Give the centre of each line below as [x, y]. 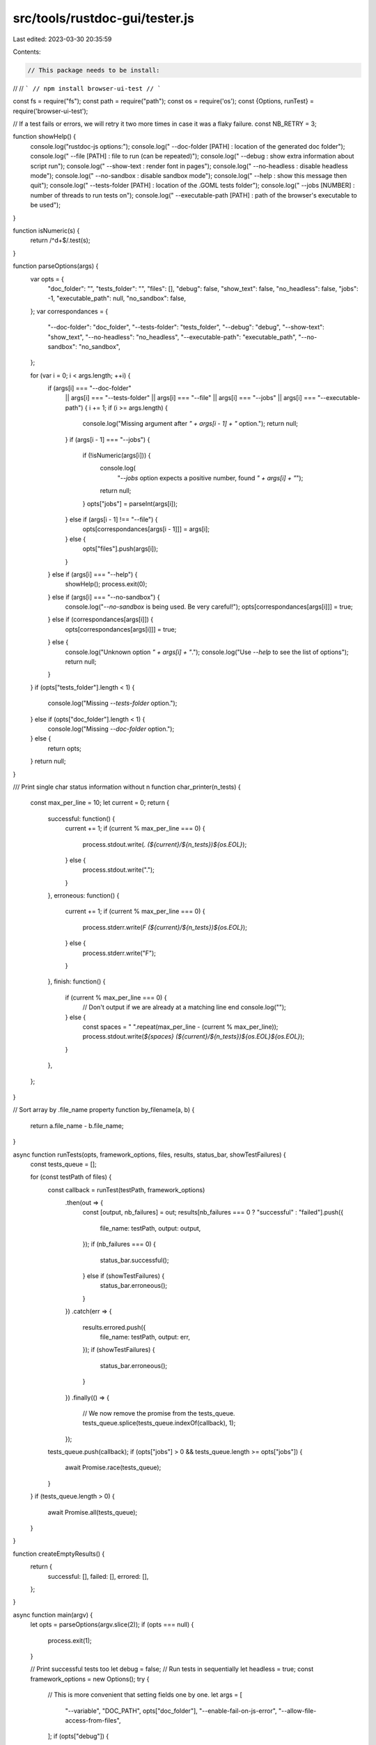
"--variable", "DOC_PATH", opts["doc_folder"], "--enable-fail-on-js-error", [171, 1711]
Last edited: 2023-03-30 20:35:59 [62, 39]
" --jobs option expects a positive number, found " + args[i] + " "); [210, 477]
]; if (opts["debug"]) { [78, 1736]
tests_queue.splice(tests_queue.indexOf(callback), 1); [159, 1423]
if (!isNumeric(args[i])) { [117, 455]
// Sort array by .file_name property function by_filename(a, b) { [104, 1110]
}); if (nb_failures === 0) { [119, 1244]
